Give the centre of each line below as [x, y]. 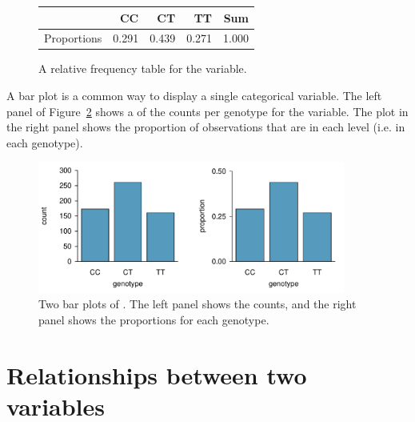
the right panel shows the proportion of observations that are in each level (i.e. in [206, 127]
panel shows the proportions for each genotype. [154, 319]
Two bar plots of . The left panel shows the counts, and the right [198, 304]
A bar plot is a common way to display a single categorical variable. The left [194, 96]
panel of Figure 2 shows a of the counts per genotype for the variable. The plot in [207, 111]
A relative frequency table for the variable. [143, 68]
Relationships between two [157, 374]
